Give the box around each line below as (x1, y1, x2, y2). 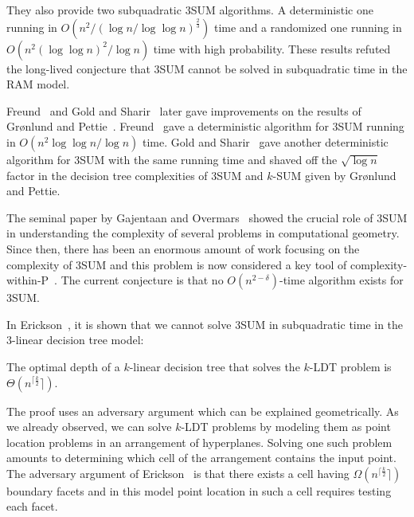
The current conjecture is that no (61, 272, 224, 288)
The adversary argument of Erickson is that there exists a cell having (6, 464, 350, 481)
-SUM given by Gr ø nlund (272, 166, 396, 183)
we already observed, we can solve (6, 418, 172, 435)
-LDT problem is (309, 358, 392, 374)
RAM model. (6, 76, 70, 92)
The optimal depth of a (6, 358, 120, 374)
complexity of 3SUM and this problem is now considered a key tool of (6, 256, 347, 272)
